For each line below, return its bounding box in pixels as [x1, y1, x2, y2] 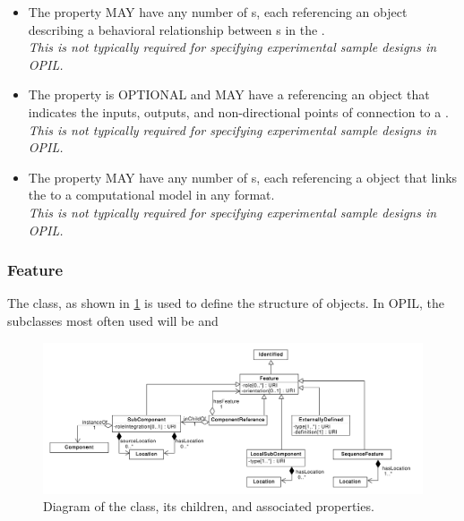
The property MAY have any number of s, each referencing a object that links [28, 167, 458, 186]
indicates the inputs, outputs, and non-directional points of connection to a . [28, 102, 449, 121]
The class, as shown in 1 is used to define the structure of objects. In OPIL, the [7, 294, 444, 312]
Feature [7, 259, 64, 281]
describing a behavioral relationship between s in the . [28, 20, 325, 38]
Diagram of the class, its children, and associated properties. [43, 497, 374, 516]
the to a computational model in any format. [28, 185, 275, 204]
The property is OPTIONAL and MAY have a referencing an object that [28, 85, 430, 104]
